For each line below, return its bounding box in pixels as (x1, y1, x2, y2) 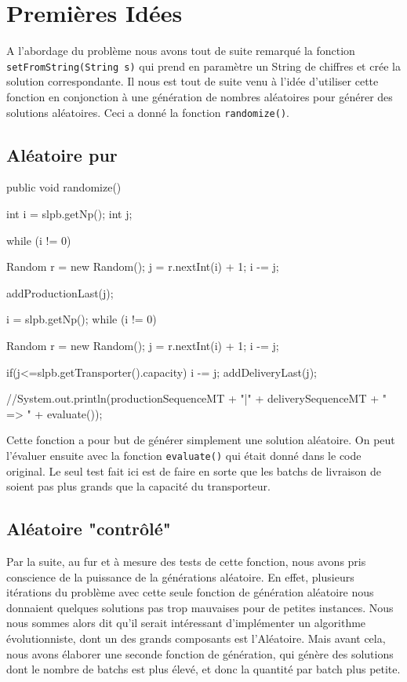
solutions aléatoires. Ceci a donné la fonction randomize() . (6, 104, 289, 120)
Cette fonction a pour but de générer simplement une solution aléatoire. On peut (6, 432, 395, 448)
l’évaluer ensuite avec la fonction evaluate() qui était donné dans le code (6, 447, 362, 463)
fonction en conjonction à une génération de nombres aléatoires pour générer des (6, 88, 393, 104)
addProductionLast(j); (6, 284, 114, 301)
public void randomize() (6, 179, 122, 195)
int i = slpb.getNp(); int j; (6, 206, 133, 222)
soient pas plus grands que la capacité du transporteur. (6, 478, 271, 494)
